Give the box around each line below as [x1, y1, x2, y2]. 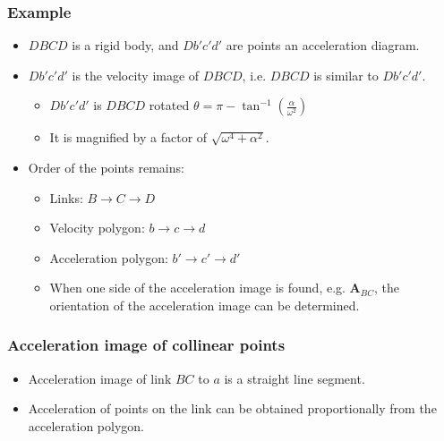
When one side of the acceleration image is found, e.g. [49, 278, 346, 297]
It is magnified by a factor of [49, 128, 208, 147]
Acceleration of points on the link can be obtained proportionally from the [28, 399, 437, 418]
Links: [49, 188, 83, 207]
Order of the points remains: [28, 158, 184, 176]
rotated [149, 96, 190, 114]
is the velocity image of [72, 65, 200, 84]
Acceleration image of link [28, 369, 172, 387]
